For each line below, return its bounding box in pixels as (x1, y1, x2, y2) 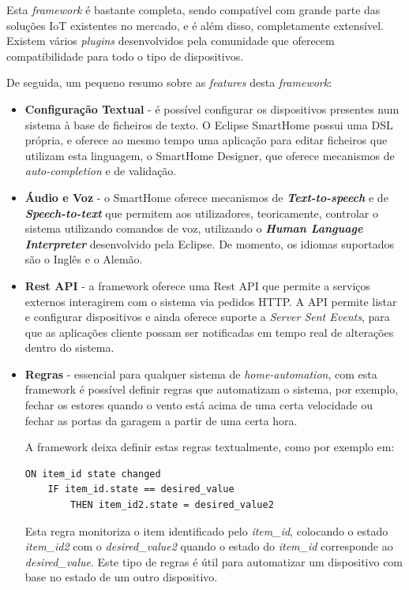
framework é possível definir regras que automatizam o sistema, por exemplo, (24, 381, 399, 398)
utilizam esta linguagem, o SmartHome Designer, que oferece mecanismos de (24, 147, 395, 163)
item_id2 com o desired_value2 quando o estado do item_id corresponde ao (24, 538, 393, 555)
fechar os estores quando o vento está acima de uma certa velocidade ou (24, 397, 373, 413)
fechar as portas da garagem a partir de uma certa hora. (24, 412, 298, 428)
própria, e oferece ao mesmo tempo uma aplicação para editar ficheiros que (24, 132, 388, 148)
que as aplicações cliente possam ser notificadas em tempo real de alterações (24, 323, 394, 340)
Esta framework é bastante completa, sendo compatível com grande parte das (6, 2, 381, 17)
